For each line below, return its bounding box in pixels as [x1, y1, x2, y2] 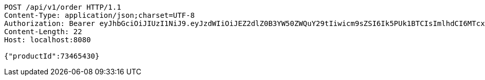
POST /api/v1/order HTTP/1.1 [4, 3, 121, 11]
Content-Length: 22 [4, 28, 82, 36]
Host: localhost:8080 [4, 36, 91, 44]
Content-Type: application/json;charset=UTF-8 [4, 11, 195, 19]
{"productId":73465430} [4, 52, 100, 60]
